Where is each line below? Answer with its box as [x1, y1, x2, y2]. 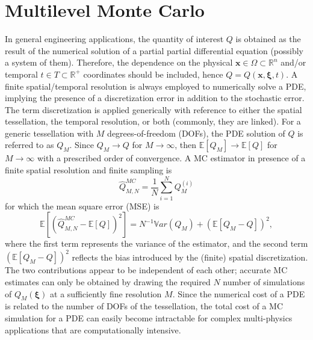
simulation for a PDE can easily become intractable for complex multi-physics [5, 312, 293, 324]
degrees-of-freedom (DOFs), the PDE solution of [107, 126, 285, 139]
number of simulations [223, 276, 305, 288]
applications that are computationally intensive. [5, 323, 181, 336]
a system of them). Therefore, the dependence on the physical [5, 56, 233, 69]
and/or [280, 56, 306, 69]
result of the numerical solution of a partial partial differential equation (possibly [5, 44, 304, 57]
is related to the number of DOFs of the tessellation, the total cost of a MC [5, 300, 284, 312]
